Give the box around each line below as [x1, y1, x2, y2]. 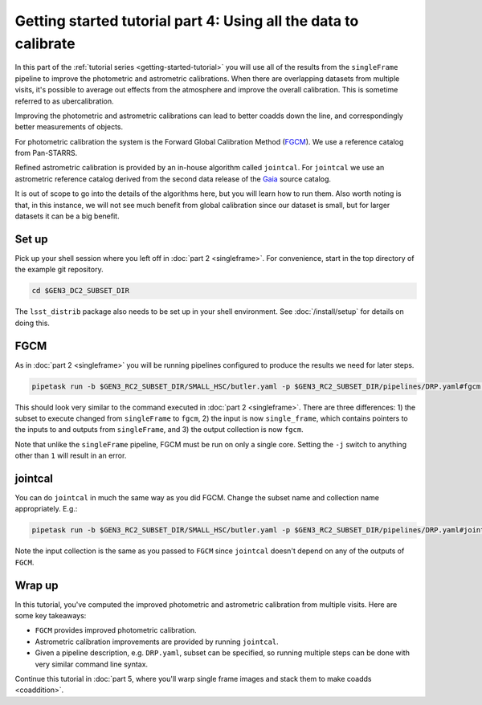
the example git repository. [14, 265, 104, 275]
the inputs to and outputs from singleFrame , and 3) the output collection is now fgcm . [14, 425, 304, 434]
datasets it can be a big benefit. [14, 211, 120, 221]
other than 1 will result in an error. [14, 450, 127, 461]
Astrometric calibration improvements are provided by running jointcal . [35, 637, 279, 646]
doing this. [14, 318, 50, 328]
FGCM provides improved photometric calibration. [35, 626, 197, 635]
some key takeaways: [14, 611, 87, 621]
